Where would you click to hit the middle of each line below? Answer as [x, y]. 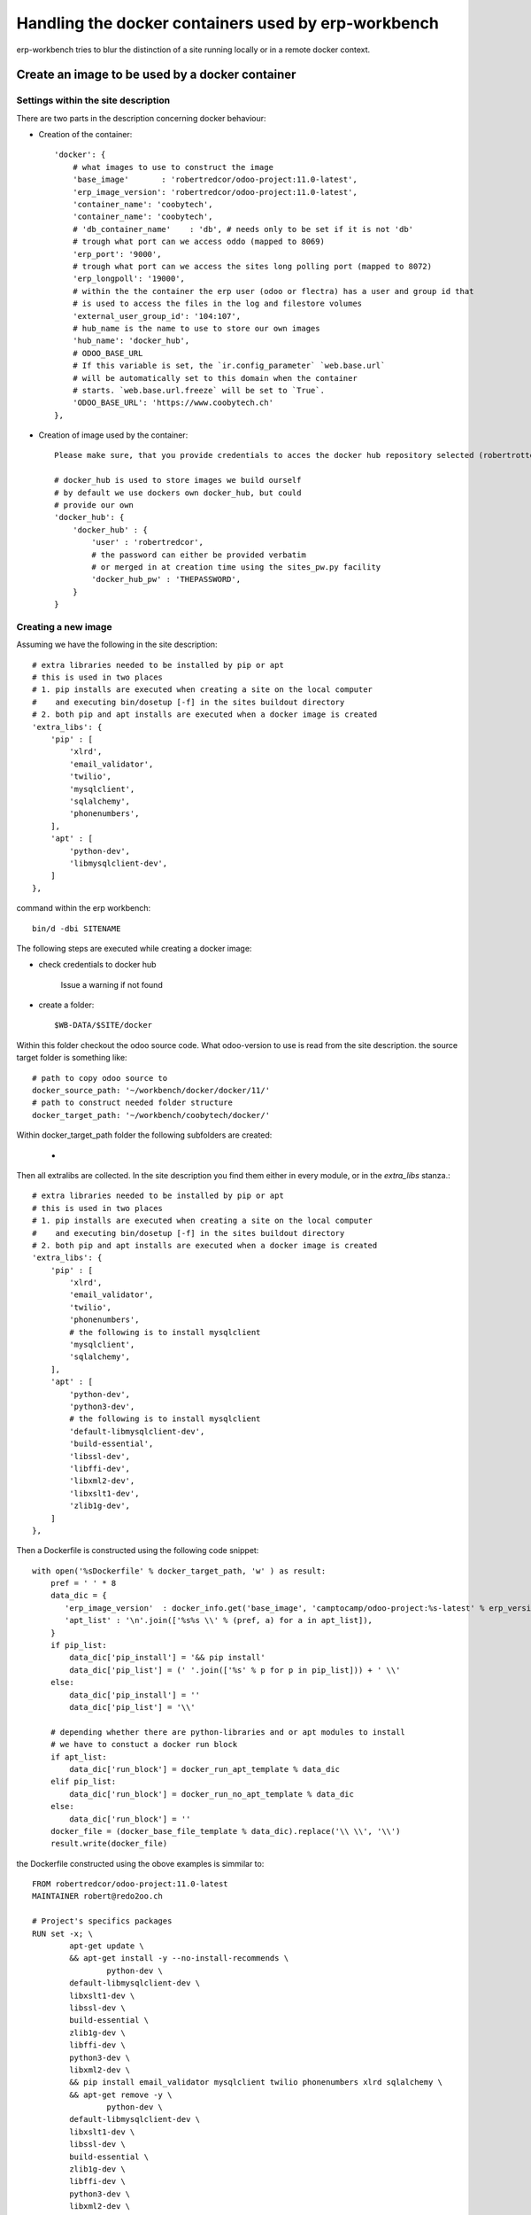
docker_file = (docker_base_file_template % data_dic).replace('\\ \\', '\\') [225, 1831]
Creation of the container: [85, 135]
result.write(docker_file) [109, 1844]
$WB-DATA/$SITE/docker [104, 1025]
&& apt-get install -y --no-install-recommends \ [179, 1959]
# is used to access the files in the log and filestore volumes [217, 304]
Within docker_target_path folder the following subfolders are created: [144, 1135]
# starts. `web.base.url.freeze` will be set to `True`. [198, 390]
